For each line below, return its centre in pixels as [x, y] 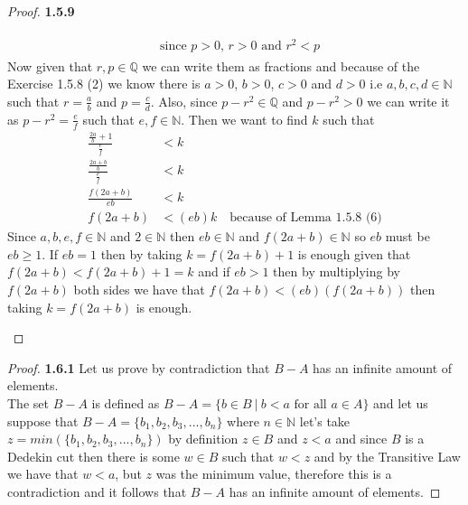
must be [407, 236]
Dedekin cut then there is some [94, 456]
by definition [203, 439]
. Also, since [184, 101]
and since [361, 439]
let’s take [325, 421]
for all [310, 404]
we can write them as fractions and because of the [281, 65]
